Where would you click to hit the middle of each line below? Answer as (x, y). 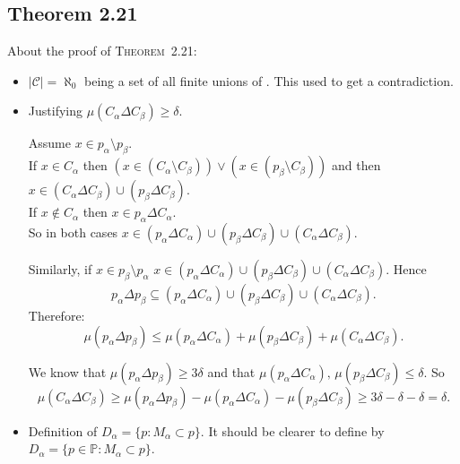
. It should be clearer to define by (292, 430)
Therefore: (56, 315)
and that (231, 371)
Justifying (55, 111)
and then (356, 165)
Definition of (63, 430)
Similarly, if (60, 268)
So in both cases (73, 232)
